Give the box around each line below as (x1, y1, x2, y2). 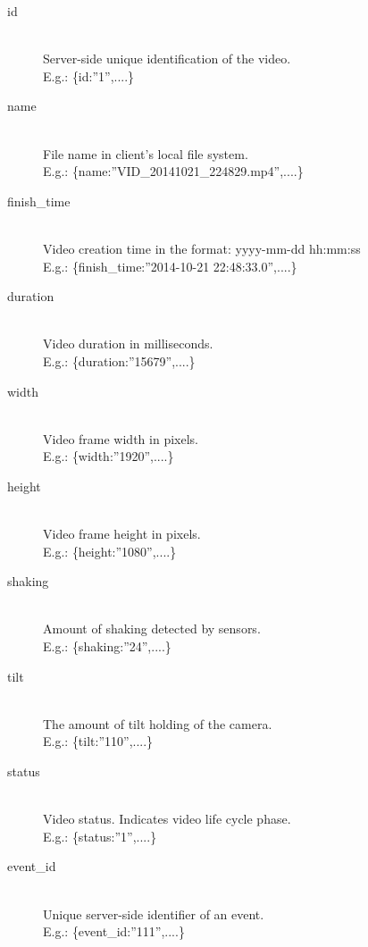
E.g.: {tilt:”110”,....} (43, 732, 154, 750)
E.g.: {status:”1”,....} (43, 826, 157, 845)
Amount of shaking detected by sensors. (43, 619, 261, 638)
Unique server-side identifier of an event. (43, 904, 264, 923)
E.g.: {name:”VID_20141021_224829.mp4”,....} (43, 162, 304, 180)
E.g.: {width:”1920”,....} (43, 447, 174, 465)
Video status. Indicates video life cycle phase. (43, 809, 291, 828)
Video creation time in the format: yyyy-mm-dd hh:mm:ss (43, 239, 361, 257)
